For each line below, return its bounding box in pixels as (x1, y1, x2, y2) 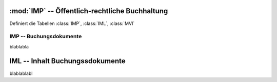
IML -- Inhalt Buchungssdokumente (9, 57, 126, 66)
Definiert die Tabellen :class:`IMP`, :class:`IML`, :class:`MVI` (9, 20, 135, 26)
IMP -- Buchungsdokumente (9, 33, 82, 40)
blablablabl (9, 70, 33, 76)
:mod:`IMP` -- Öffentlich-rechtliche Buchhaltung (9, 7, 168, 15)
